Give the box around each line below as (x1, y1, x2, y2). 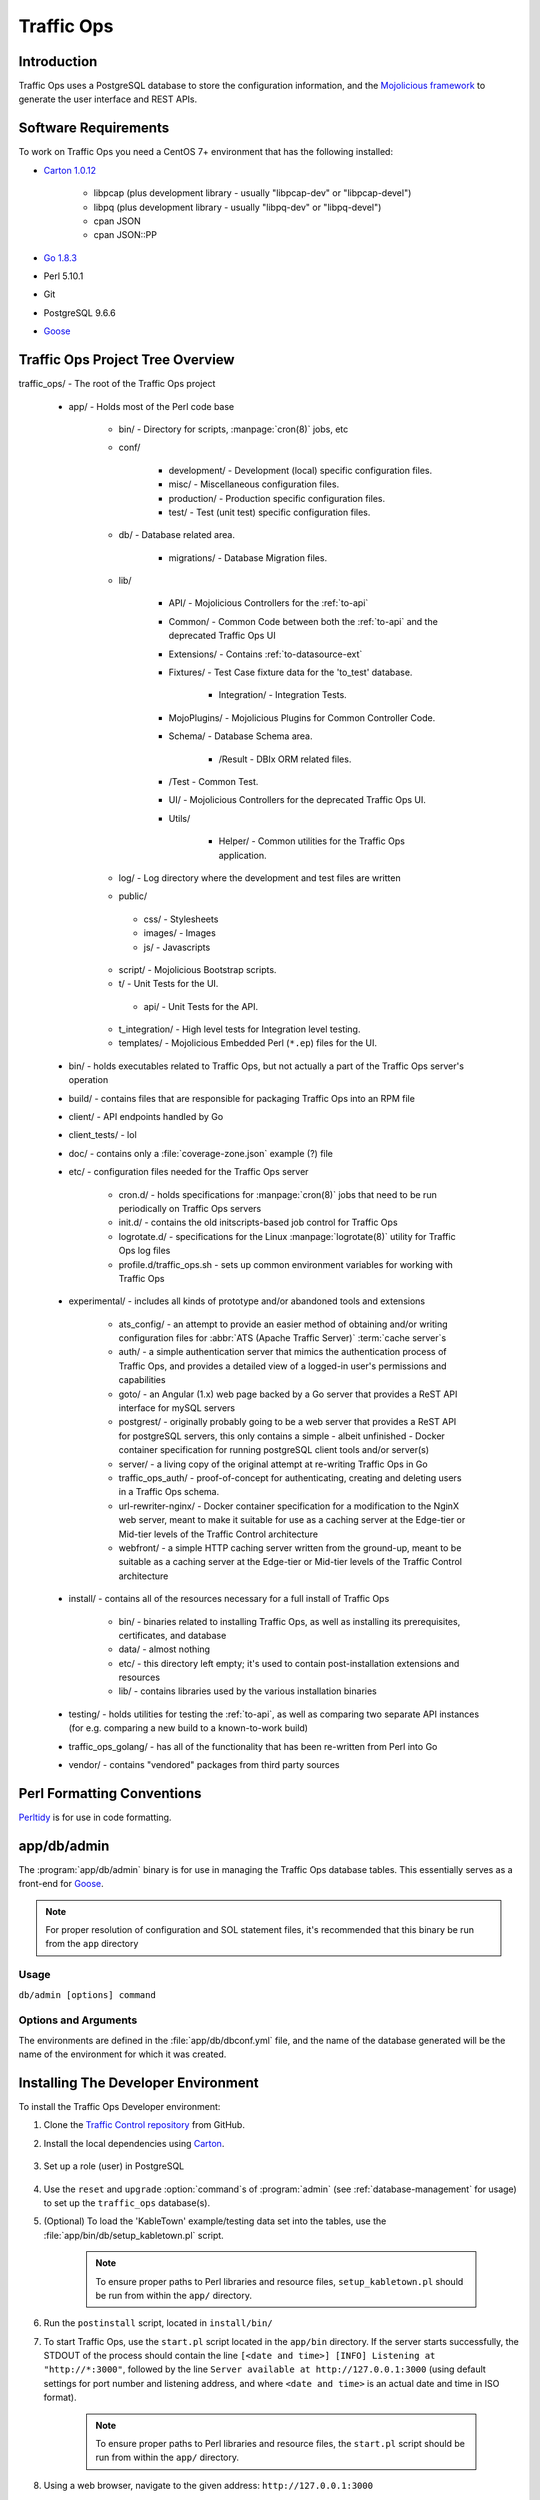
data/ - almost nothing (118, 1643, 210, 1655)
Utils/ (168, 812, 191, 824)
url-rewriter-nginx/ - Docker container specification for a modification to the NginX (118, 1500, 460, 1512)
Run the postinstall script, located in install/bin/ (43, 2317, 274, 2329)
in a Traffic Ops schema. (118, 1486, 220, 1498)
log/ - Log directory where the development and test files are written (118, 871, 401, 884)
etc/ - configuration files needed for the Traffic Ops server (68, 1166, 309, 1178)
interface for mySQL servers (118, 1402, 235, 1414)
